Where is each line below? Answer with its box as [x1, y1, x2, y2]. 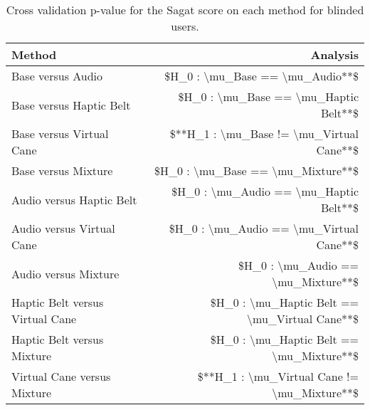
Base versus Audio [11, 68, 103, 84]
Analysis [310, 46, 359, 63]
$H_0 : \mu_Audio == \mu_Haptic [171, 183, 359, 199]
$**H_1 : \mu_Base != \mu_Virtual [169, 125, 359, 142]
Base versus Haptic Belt [11, 96, 131, 113]
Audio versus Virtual [11, 220, 115, 236]
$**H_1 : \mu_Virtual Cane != [197, 368, 359, 384]
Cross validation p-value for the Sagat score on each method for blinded [6, 1, 364, 18]
